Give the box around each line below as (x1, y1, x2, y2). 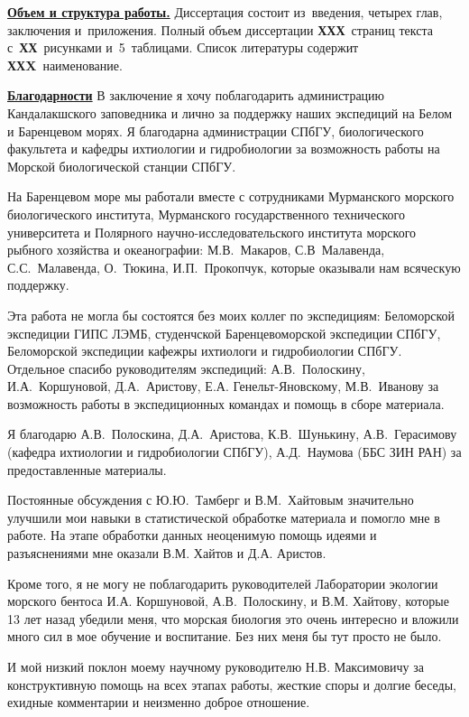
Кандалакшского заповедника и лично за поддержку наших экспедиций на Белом (7, 103, 453, 122)
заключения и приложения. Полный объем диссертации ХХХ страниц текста (7, 20, 433, 39)
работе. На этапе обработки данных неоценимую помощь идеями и (7, 526, 377, 545)
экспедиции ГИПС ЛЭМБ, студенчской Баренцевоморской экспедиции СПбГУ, (7, 323, 441, 342)
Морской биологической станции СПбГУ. (7, 156, 236, 175)
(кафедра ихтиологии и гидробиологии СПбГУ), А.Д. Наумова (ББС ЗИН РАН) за (7, 442, 462, 461)
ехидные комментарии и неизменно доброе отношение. (7, 693, 310, 712)
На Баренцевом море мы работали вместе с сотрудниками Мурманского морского (7, 187, 455, 206)
